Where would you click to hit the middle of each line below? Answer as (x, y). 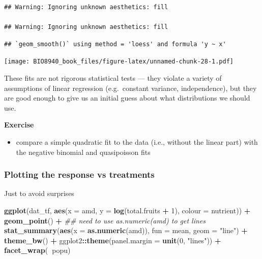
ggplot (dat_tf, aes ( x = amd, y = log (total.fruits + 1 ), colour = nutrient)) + (127, 210)
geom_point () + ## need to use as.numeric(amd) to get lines (105, 220)
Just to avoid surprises (39, 193)
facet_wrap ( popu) (37, 250)
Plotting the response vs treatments (79, 174)
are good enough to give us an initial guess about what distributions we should (127, 98)
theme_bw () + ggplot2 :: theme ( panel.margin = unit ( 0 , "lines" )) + (113, 240)
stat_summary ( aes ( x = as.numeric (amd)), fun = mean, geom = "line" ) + (126, 230)
